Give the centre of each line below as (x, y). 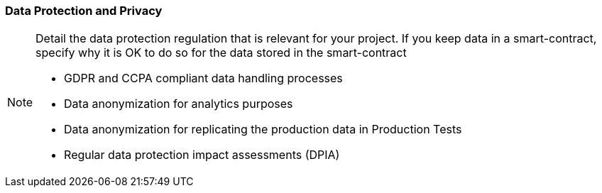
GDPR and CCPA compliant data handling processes (203, 78)
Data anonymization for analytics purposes (179, 104)
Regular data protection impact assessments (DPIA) (202, 155)
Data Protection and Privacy (84, 11)
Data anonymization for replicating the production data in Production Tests (263, 129)
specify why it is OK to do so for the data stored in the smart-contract (221, 53)
